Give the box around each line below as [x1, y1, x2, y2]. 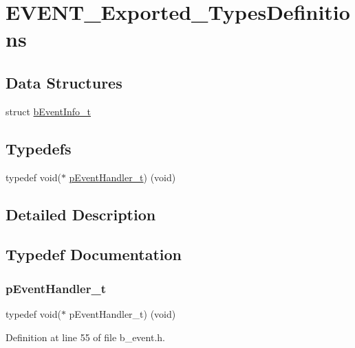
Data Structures [6, 71, 122, 93]
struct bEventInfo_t [6, 104, 92, 118]
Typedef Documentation [6, 244, 182, 265]
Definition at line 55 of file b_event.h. [6, 329, 165, 344]
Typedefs [6, 137, 72, 159]
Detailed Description [6, 203, 156, 224]
